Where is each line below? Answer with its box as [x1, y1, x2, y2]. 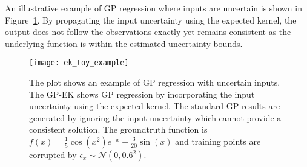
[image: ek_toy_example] [29, 58, 129, 68]
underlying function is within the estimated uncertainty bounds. [5, 37, 243, 49]
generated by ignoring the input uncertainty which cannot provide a [29, 111, 282, 124]
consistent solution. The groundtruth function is [29, 123, 208, 136]
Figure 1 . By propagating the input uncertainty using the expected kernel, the [5, 13, 297, 26]
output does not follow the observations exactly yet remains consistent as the [5, 25, 291, 38]
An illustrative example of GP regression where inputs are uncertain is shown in [5, 2, 302, 14]
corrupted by [29, 148, 77, 160]
